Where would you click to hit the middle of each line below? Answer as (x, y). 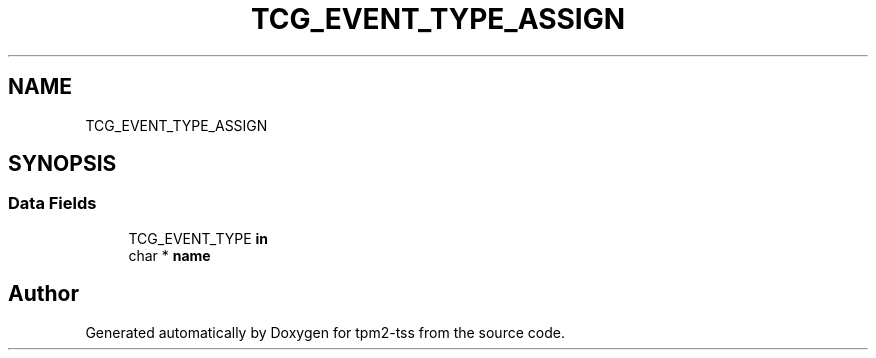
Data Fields (52, 203)
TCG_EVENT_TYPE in (198, 238)
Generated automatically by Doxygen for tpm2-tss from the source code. (325, 332)
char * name (169, 255)
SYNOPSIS (62, 164)
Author (43, 294)
